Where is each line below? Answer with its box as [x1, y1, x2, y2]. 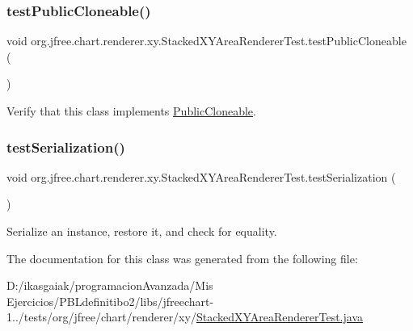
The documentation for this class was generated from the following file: [6, 249, 358, 266]
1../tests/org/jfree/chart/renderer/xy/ [6, 308, 196, 325]
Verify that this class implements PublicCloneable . [6, 103, 256, 119]
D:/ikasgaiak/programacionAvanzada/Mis [6, 277, 213, 294]
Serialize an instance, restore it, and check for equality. [6, 223, 277, 239]
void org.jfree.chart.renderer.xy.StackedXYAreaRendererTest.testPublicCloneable [6, 32, 407, 49]
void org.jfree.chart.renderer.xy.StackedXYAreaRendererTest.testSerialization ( [6, 168, 396, 185]
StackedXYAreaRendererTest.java [196, 308, 364, 325]
